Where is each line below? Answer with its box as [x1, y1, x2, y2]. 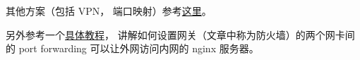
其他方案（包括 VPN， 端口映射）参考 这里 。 [6, 4, 212, 18]
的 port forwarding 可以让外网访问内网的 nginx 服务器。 [6, 41, 259, 56]
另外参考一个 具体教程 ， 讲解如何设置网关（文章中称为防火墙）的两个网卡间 [6, 27, 355, 42]
